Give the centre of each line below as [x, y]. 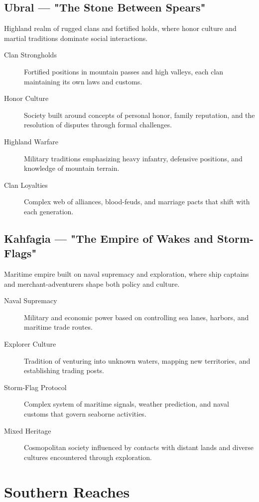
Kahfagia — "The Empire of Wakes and [109, 238]
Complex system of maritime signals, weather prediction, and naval [127, 404]
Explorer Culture [30, 344]
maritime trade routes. [58, 327]
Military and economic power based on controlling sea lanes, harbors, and [136, 317]
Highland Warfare [31, 141]
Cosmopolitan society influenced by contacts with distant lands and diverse [139, 447]
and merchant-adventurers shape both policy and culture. [92, 283]
